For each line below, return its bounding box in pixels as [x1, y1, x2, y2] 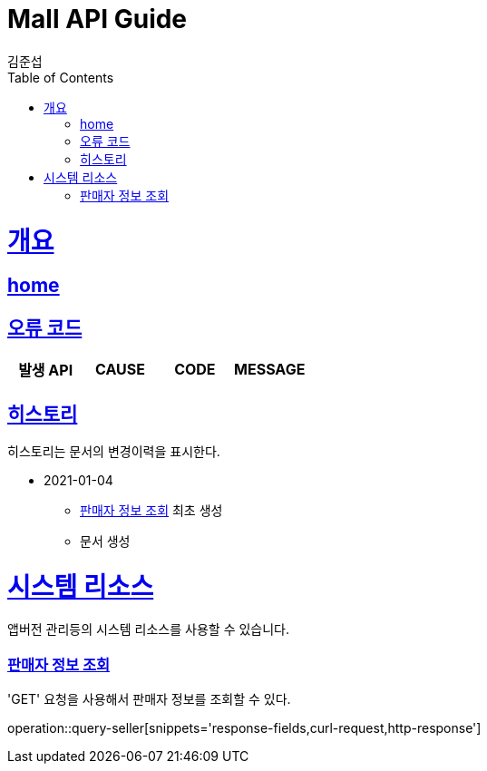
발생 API [18, 361, 73, 380]
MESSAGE [234, 360, 306, 379]
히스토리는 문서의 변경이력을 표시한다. [7, 443, 220, 459]
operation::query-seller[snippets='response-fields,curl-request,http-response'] [7, 720, 482, 737]
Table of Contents [7, 69, 114, 85]
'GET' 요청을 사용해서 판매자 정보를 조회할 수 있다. [7, 691, 291, 708]
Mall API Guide [7, 4, 188, 34]
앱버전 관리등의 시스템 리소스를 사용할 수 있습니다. [7, 621, 290, 638]
